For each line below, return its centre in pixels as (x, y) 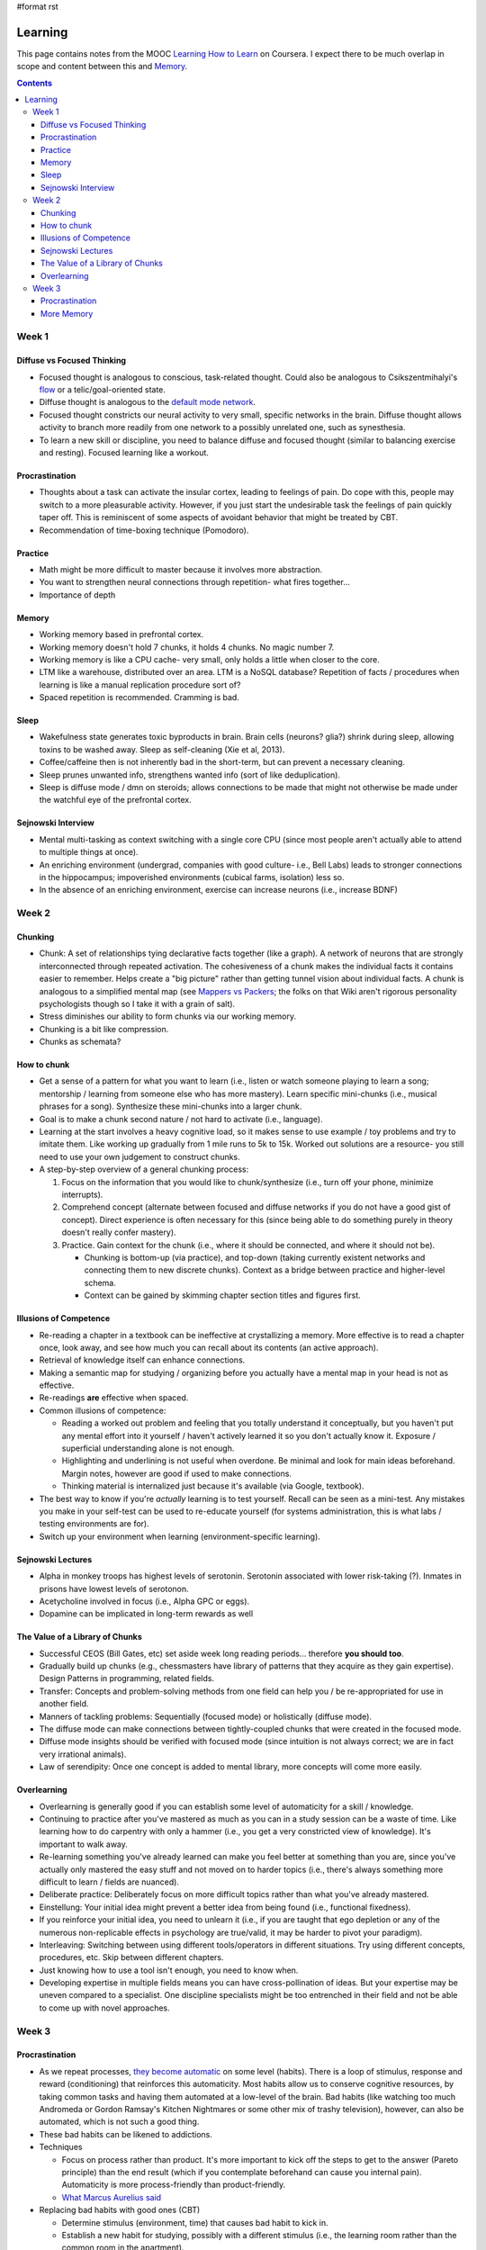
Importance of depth (77, 595)
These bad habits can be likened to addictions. (126, 2134)
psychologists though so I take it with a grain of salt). (137, 1003)
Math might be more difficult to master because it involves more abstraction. (181, 569)
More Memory (67, 313)
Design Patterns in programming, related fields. (127, 1678)
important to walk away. (83, 1844)
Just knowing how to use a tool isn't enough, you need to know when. (169, 1970)
